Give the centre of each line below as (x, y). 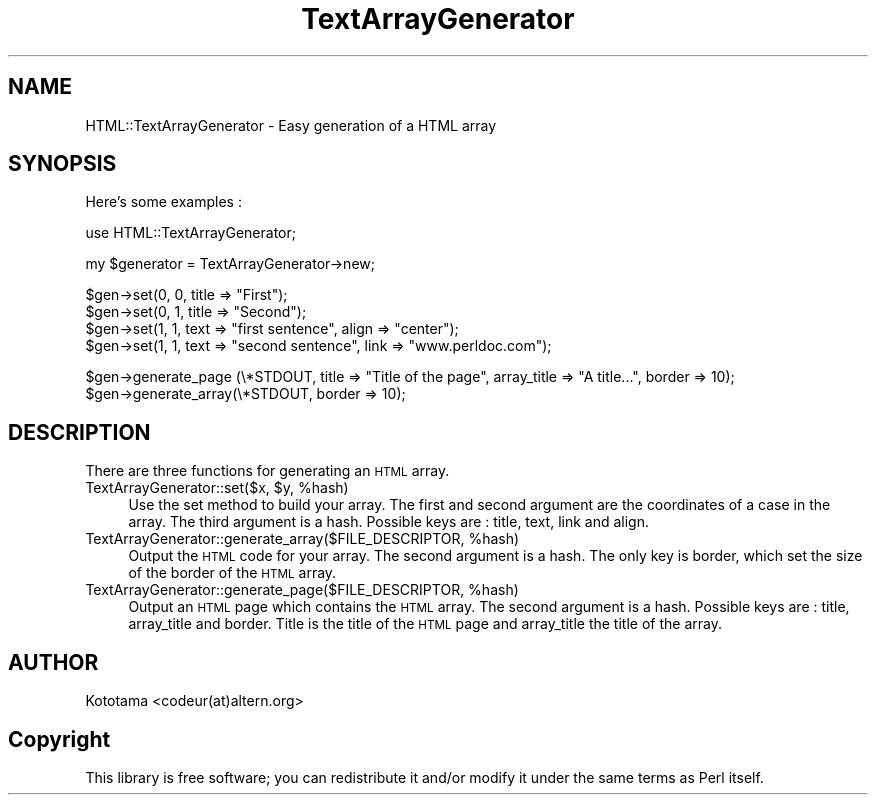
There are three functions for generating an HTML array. (267, 471)
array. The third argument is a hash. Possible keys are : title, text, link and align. (388, 522)
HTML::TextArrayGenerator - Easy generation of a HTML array (291, 125)
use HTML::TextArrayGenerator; (190, 233)
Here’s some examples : (163, 202)
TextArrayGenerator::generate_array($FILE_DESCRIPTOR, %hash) (302, 539)
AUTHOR (53, 662)
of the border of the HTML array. (232, 573)
